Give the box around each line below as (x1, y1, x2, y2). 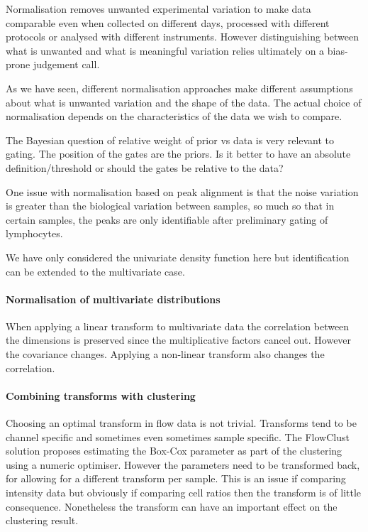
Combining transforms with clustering (6, 388, 196, 403)
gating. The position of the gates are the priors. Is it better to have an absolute (6, 146, 351, 161)
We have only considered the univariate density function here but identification (6, 249, 350, 264)
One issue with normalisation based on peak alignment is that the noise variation (6, 184, 359, 199)
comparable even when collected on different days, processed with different (6, 15, 330, 30)
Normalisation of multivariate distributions (6, 291, 221, 306)
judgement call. (33, 57, 100, 72)
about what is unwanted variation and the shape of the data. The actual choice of (6, 94, 362, 109)
